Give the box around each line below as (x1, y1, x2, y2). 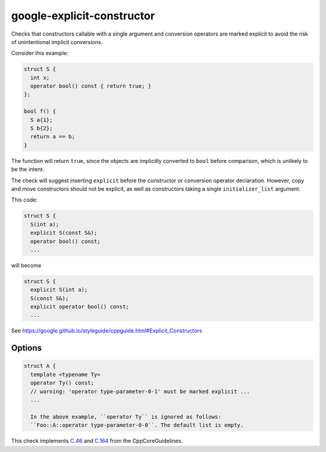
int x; (30, 74, 50, 81)
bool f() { (24, 108, 56, 115)
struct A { (24, 363, 56, 369)
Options (11, 343, 42, 353)
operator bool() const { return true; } (30, 83, 152, 90)
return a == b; (30, 133, 75, 140)
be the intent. (11, 166, 45, 173)
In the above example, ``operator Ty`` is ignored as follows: (30, 413, 222, 420)
